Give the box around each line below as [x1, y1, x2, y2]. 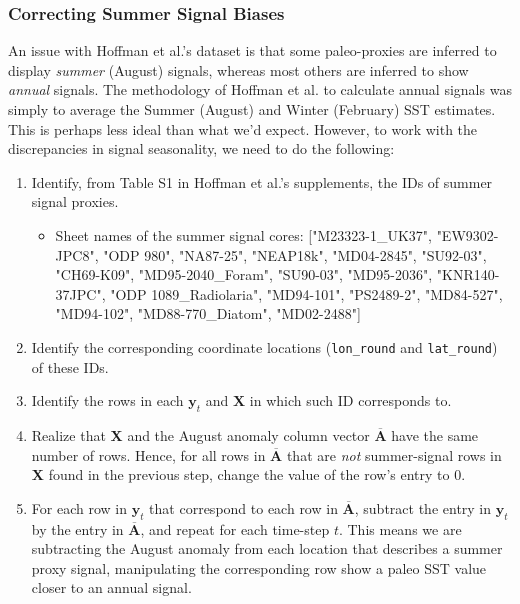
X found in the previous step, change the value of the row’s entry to [31, 464, 450, 485]
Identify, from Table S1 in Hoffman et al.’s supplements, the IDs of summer [31, 171, 493, 192]
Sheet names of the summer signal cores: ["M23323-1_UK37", [55, 224, 432, 245]
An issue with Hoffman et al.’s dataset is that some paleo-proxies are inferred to [8, 40, 497, 61]
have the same [391, 424, 479, 445]
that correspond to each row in [149, 497, 338, 518]
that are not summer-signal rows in [286, 444, 502, 465]
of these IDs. [31, 356, 109, 377]
